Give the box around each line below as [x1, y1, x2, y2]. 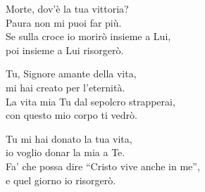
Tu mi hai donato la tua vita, [6, 131, 132, 146]
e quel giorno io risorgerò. [6, 172, 116, 187]
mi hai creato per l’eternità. [6, 79, 125, 94]
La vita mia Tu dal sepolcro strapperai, [6, 94, 175, 108]
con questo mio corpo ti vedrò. [6, 108, 137, 122]
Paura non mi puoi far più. [6, 15, 122, 30]
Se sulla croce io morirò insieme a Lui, [6, 29, 171, 44]
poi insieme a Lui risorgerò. [6, 42, 124, 57]
